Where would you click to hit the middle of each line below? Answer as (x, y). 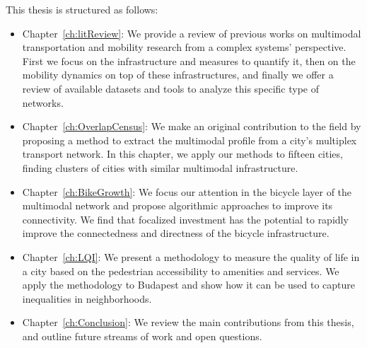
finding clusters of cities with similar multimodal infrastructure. (160, 167)
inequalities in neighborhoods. (87, 298)
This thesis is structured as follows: (82, 9)
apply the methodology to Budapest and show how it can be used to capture (189, 285)
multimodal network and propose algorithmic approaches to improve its (177, 205)
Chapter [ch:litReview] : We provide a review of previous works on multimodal (192, 33)
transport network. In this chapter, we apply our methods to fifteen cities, (182, 154)
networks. (43, 102)
